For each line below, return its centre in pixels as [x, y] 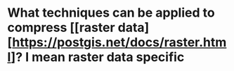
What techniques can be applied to [111, 13]
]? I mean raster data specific [98, 57]
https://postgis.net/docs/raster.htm [119, 42]
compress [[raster [61, 27]
